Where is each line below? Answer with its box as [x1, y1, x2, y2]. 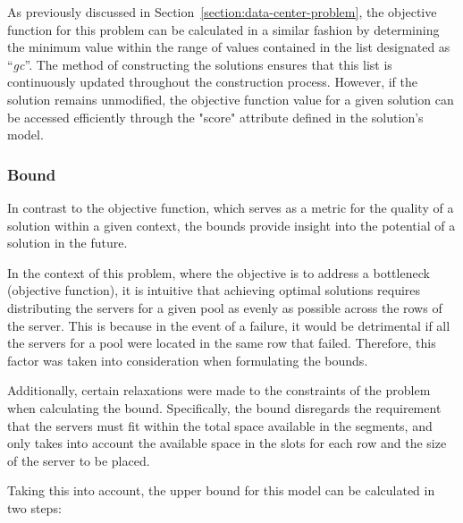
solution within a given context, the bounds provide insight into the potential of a [7, 215, 456, 234]
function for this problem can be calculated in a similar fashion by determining [7, 20, 440, 38]
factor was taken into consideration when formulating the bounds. [7, 350, 368, 369]
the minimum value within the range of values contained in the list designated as [7, 38, 450, 56]
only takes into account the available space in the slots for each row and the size [7, 434, 447, 452]
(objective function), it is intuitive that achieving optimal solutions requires [7, 281, 421, 299]
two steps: [7, 498, 62, 517]
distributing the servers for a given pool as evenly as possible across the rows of [7, 298, 442, 316]
